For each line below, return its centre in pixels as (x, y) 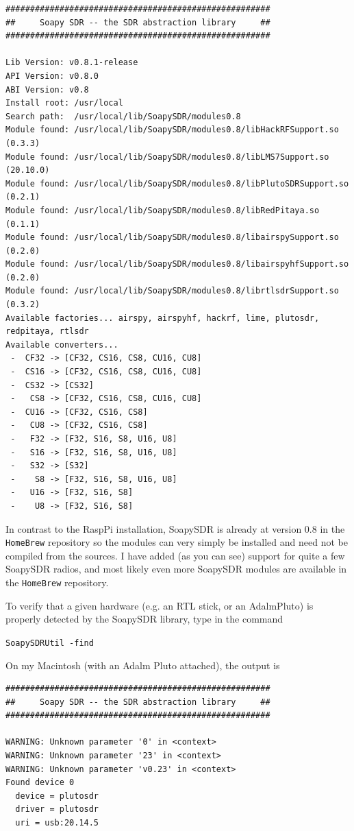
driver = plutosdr (57, 809)
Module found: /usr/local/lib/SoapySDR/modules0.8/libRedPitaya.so (163, 210)
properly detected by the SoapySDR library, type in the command (144, 619)
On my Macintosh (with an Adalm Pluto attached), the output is (143, 665)
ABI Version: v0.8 (47, 89)
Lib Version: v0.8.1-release (72, 63)
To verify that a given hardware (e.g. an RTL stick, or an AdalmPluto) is (160, 605)
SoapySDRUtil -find (50, 643)
